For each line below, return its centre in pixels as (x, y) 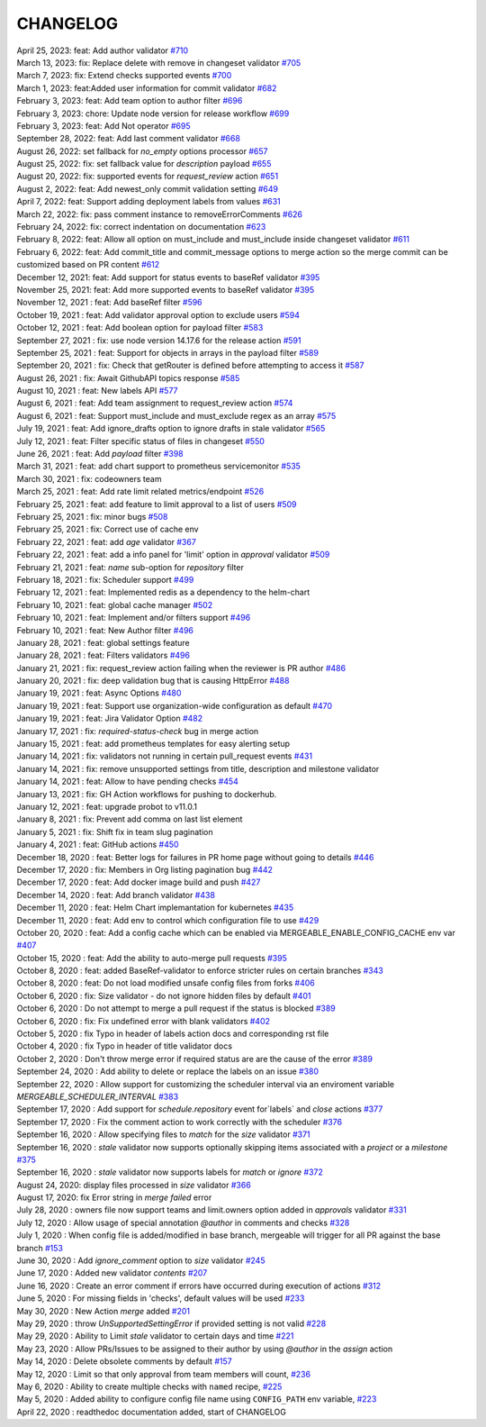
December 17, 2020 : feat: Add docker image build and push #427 (139, 882)
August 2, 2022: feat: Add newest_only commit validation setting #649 (148, 188)
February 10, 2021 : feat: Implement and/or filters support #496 (134, 618)
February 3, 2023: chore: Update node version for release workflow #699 (153, 114)
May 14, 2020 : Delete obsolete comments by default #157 (125, 1361)
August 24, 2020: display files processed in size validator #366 (134, 1185)
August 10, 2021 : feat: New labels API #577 (97, 391)
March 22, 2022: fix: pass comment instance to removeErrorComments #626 (160, 214)
